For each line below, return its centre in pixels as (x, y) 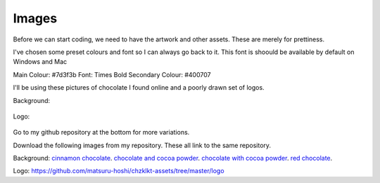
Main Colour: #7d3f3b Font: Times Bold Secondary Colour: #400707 (112, 74)
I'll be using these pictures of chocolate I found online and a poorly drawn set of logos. (139, 88)
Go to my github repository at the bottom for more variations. (101, 133)
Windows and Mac (40, 62)
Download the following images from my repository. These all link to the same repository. (142, 145)
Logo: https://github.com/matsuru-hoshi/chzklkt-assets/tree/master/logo (119, 171)
